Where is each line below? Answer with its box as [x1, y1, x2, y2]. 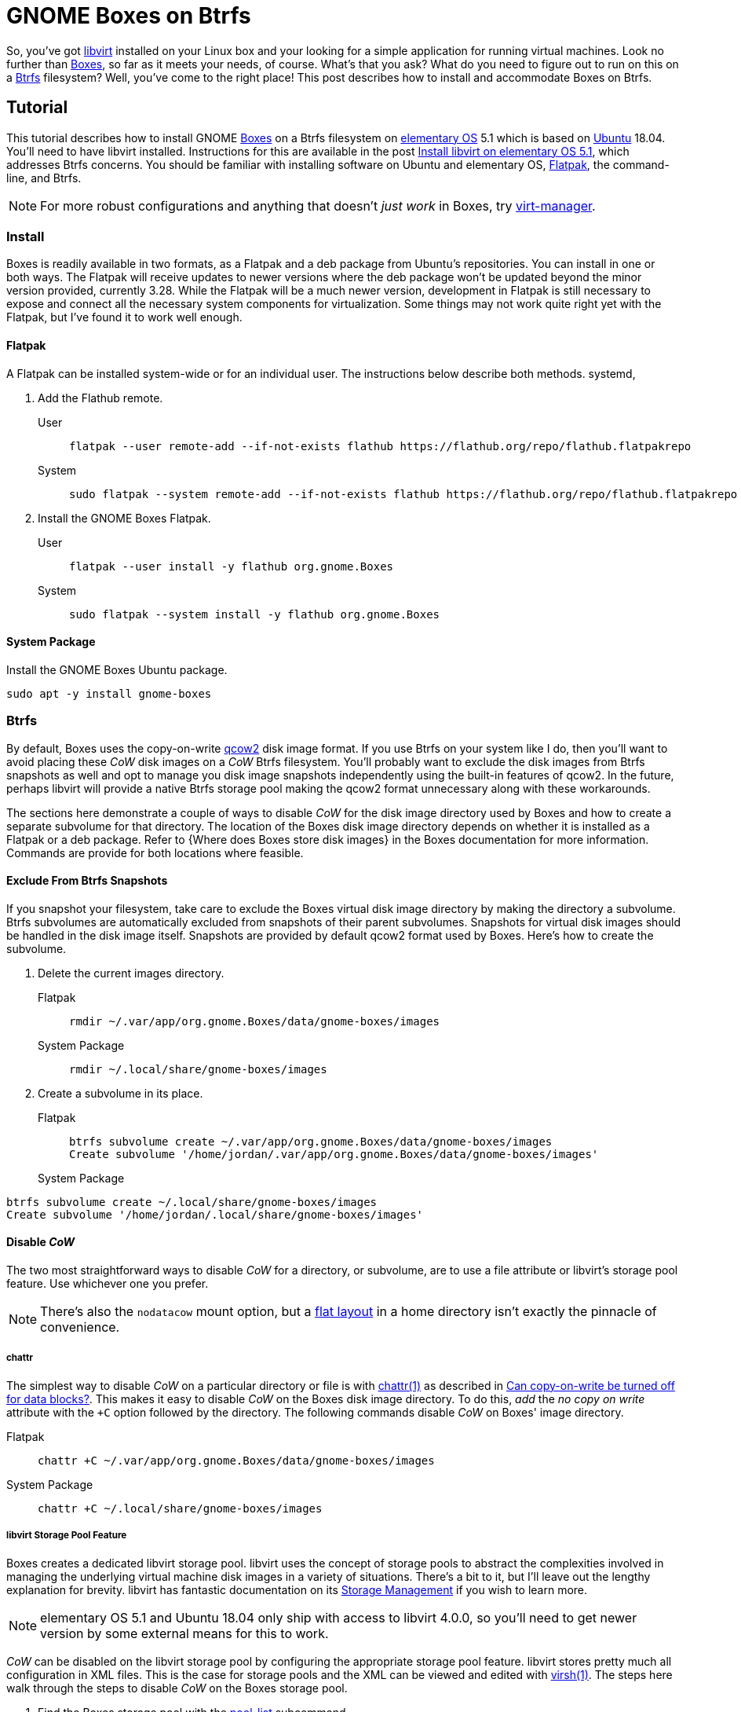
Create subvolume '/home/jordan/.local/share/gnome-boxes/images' [6, 1208, 424, 1221]
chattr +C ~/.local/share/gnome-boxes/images [38, 1501, 323, 1515]
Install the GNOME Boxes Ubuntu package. [6, 662, 228, 676]
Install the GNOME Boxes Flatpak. [38, 511, 211, 525]
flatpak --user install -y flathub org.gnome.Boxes [69, 559, 394, 573]
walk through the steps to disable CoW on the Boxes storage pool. [6, 1681, 348, 1695]
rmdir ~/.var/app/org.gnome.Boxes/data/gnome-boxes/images [69, 1014, 440, 1028]
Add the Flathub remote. [38, 390, 163, 405]
